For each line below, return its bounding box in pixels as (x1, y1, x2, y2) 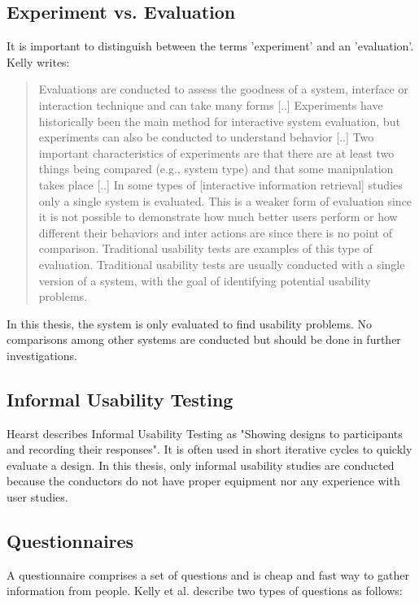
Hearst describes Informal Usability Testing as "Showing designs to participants (7, 424, 403, 441)
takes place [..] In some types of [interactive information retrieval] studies (38, 176, 403, 193)
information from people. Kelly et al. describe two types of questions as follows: (7, 582, 403, 599)
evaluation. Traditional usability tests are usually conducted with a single (38, 255, 405, 272)
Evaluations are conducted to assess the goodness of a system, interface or (38, 80, 408, 98)
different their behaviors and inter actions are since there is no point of (38, 224, 392, 241)
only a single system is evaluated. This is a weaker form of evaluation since (38, 192, 412, 209)
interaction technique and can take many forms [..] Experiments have (38, 96, 383, 113)
